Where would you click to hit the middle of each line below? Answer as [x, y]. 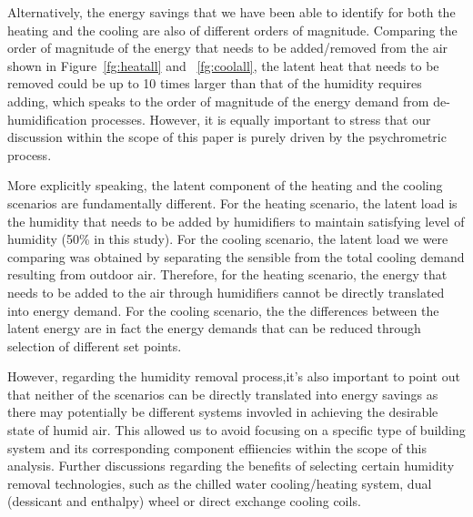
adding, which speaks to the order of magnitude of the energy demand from [218, 101]
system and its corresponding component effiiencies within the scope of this [217, 447]
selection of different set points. [95, 345]
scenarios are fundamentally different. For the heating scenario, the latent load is [232, 203]
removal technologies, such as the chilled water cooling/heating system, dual [220, 483]
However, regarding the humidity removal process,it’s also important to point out [234, 376]
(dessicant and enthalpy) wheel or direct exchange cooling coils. [184, 501]
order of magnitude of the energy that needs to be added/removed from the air [228, 48]
